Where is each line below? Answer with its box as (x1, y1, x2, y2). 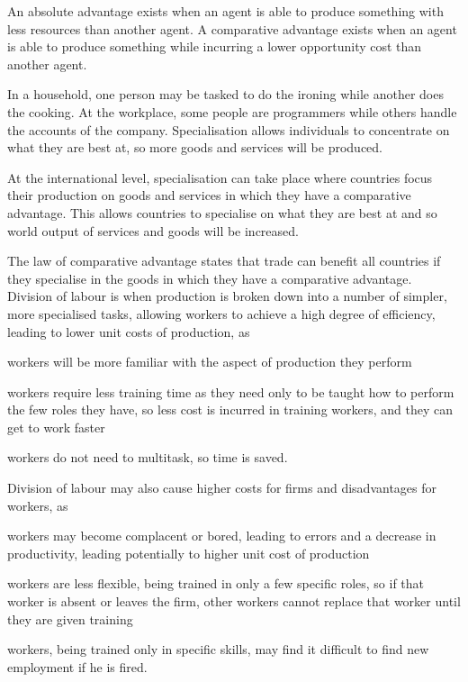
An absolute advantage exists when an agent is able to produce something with (7, 2, 444, 20)
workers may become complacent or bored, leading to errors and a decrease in (7, 526, 436, 545)
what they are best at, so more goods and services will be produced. (7, 138, 383, 157)
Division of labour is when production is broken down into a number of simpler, (7, 286, 447, 305)
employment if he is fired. (7, 657, 148, 676)
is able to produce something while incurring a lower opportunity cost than (7, 37, 422, 56)
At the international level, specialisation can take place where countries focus (7, 168, 433, 186)
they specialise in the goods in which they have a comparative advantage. (7, 268, 412, 287)
